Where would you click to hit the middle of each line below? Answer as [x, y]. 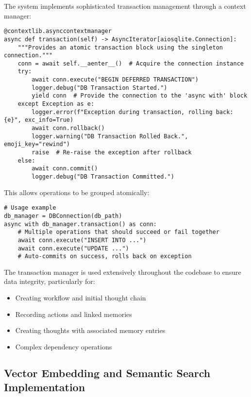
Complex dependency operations [64, 346]
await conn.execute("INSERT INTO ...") [82, 240]
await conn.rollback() [68, 128]
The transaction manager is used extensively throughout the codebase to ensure [123, 272]
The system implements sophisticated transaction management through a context [125, 6]
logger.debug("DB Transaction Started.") [100, 88]
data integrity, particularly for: [50, 281]
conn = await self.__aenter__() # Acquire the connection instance [131, 63]
